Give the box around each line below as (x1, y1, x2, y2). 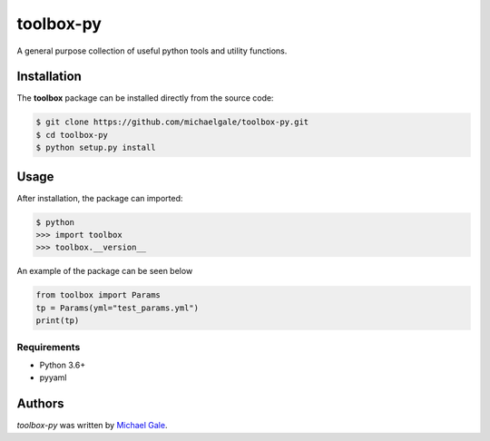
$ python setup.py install (35, 142, 156, 153)
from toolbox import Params (35, 290, 161, 300)
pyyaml (39, 372, 67, 383)
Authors (16, 396, 64, 412)
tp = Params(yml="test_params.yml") (35, 302, 200, 313)
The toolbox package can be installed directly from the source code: (16, 93, 274, 103)
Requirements (16, 340, 81, 353)
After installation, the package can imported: (16, 192, 183, 203)
